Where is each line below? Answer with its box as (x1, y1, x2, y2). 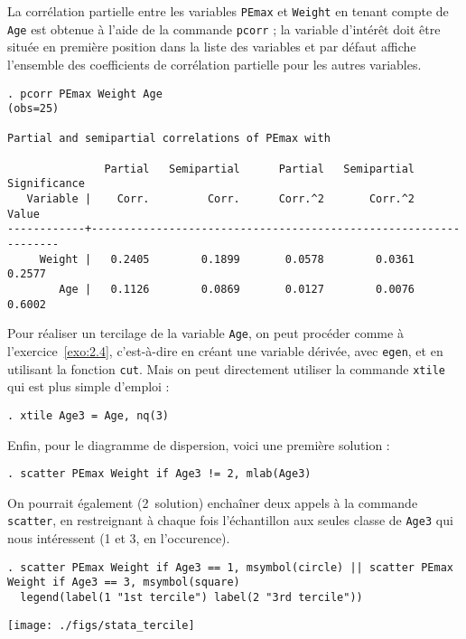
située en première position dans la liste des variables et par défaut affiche (7, 37, 416, 56)
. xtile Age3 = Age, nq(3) (7, 409, 169, 422)
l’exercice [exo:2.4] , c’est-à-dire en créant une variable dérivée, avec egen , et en (7, 342, 443, 360)
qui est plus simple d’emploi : (7, 377, 170, 396)
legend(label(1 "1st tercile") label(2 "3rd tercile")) (20, 590, 363, 604)
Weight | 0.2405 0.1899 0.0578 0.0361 (39, 252, 415, 266)
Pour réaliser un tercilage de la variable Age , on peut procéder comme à (7, 324, 404, 343)
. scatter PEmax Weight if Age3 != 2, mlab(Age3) (7, 467, 312, 481)
